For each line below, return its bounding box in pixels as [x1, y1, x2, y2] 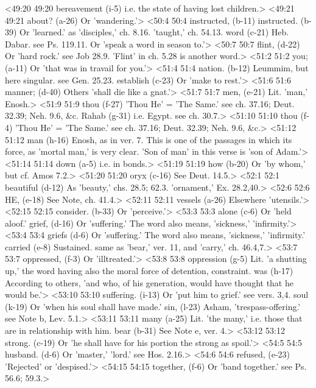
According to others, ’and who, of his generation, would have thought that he [5, 276, 293, 289]
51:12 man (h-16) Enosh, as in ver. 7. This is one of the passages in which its [5, 133, 292, 146]
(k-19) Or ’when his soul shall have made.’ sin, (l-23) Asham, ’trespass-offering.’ [5, 300, 301, 312]
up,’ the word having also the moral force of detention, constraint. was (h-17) [5, 264, 293, 277]
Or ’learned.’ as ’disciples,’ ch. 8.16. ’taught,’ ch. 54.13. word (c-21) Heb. [19, 26, 289, 38]
